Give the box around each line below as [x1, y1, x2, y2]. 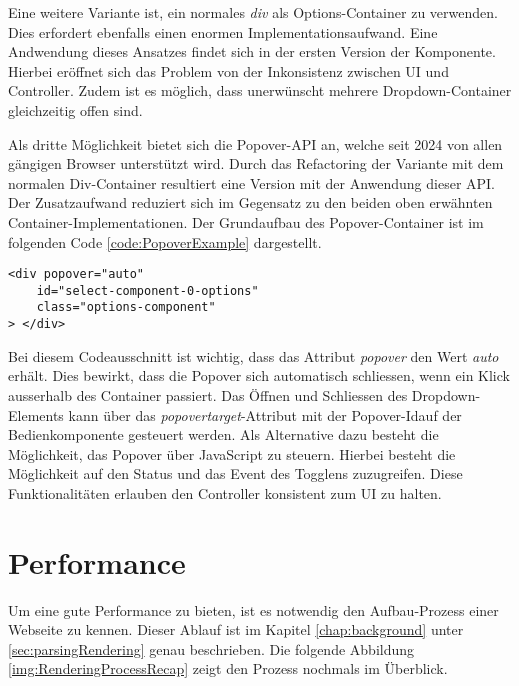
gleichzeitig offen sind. [8, 99, 143, 120]
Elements [8, 404, 64, 425]
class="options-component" [36, 300, 216, 315]
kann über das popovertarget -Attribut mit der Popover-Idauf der [68, 404, 462, 425]
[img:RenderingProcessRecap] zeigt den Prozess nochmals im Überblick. [8, 658, 448, 679]
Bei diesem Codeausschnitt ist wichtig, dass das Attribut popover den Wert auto [8, 345, 499, 366]
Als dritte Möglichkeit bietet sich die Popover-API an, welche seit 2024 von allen [8, 133, 503, 154]
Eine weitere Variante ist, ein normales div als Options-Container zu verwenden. [8, 2, 498, 22]
